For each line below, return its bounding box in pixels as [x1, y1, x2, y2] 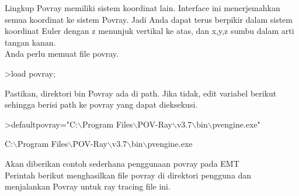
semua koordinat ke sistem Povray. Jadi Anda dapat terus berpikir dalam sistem [5, 13, 293, 25]
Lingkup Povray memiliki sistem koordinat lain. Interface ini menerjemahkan [5, 2, 280, 13]
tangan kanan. [5, 36, 56, 48]
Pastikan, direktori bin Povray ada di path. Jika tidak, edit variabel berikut [5, 87, 277, 99]
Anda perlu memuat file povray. [5, 47, 119, 60]
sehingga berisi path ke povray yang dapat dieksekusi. [5, 98, 198, 111]
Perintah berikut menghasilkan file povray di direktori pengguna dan [5, 169, 252, 181]
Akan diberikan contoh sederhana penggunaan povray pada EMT [5, 157, 239, 169]
